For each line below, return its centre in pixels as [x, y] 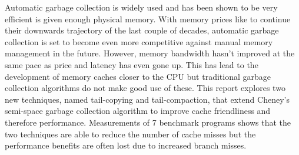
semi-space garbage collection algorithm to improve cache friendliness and [138, 111]
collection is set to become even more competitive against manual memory [139, 41]
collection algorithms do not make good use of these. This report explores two [145, 88]
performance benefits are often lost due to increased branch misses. [126, 145]
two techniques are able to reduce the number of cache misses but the [130, 134]
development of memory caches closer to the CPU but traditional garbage [138, 76]
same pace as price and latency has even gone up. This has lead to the [132, 64]
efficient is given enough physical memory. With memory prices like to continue [148, 18]
